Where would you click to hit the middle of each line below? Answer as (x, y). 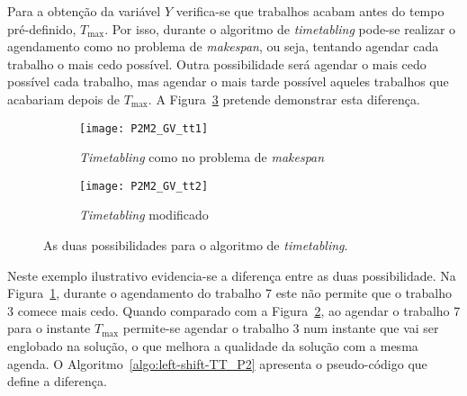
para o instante (49, 328)
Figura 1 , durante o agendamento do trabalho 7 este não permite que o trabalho (229, 293)
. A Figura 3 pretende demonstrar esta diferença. (284, 99)
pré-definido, (42, 28)
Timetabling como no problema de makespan (202, 157)
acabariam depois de (63, 99)
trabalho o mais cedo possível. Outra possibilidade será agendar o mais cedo (217, 63)
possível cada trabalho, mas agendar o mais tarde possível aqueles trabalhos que (228, 81)
